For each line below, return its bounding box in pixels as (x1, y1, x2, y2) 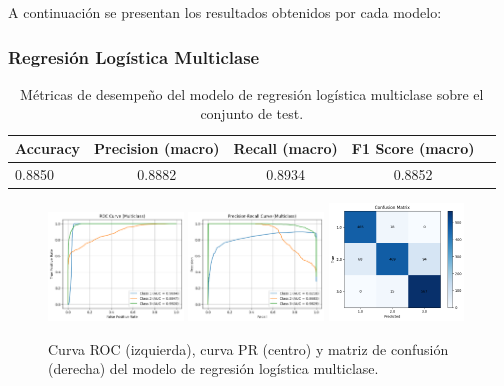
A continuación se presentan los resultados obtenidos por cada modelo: (8, 2, 442, 22)
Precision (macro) (94, 138, 220, 158)
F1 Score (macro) (351, 138, 475, 158)
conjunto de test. (200, 103, 304, 124)
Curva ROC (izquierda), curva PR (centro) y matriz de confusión (48, 338, 449, 359)
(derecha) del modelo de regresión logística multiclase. (48, 358, 379, 379)
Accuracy (15, 138, 81, 158)
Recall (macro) (233, 138, 338, 158)
